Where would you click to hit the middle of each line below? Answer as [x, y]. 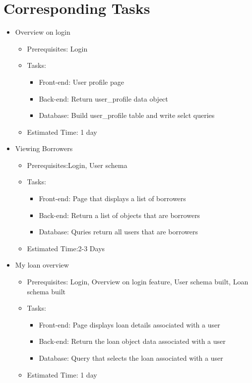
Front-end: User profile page [81, 82]
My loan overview [42, 265]
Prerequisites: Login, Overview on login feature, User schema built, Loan [138, 282]
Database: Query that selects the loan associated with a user [131, 358]
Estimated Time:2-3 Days [66, 248]
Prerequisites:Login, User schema [77, 165]
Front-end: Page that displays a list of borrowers [112, 198]
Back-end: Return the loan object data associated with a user [132, 341]
